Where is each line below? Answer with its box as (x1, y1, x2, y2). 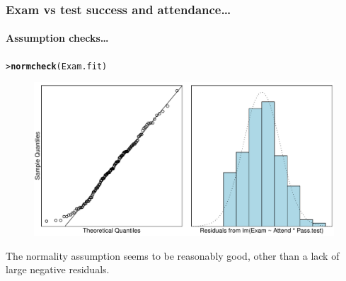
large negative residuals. (6, 262, 110, 277)
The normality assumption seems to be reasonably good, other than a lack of (6, 248, 340, 263)
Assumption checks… (6, 30, 109, 45)
